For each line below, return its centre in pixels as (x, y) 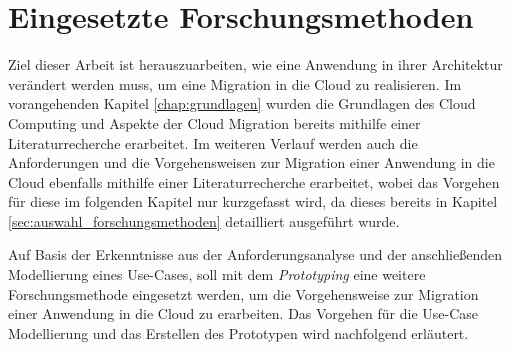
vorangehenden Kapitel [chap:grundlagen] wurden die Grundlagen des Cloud (242, 103)
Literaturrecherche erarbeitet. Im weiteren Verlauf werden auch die (213, 142)
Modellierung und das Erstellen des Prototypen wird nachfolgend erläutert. (238, 332)
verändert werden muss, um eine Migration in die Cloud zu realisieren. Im (235, 83)
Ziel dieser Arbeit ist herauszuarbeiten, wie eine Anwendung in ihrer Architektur (255, 64)
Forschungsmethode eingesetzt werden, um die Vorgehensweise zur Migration (243, 293)
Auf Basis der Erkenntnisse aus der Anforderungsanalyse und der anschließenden (255, 254)
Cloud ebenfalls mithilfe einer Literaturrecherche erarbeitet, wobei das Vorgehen (254, 181)
